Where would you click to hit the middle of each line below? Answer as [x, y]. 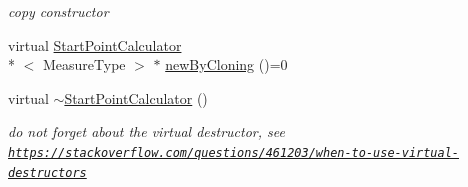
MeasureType [84, 64]
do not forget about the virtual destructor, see [146, 131]
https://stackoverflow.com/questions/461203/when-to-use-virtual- [234, 152]
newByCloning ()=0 [226, 64]
